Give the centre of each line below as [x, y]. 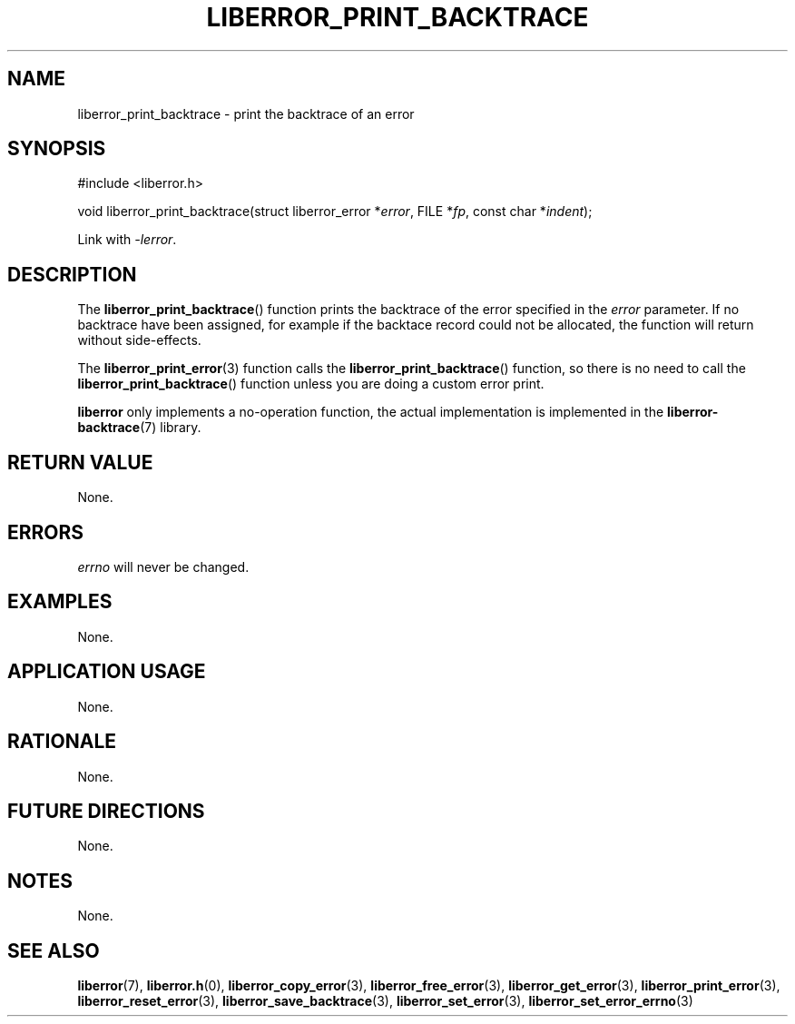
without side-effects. [139, 340]
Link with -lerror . [127, 240]
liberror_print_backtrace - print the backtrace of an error [246, 113]
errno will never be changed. [163, 566]
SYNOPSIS [57, 149]
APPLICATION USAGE [107, 672]
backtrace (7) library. [139, 428]
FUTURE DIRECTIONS [106, 811]
